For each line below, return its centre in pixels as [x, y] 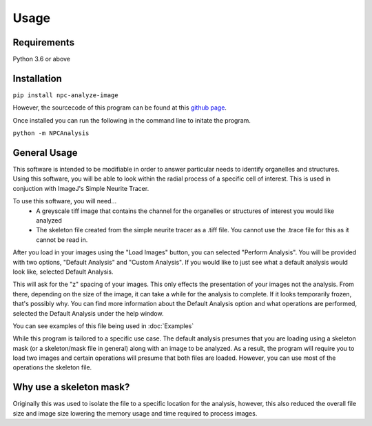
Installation [37, 78]
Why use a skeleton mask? [71, 387]
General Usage [45, 153]
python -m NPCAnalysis [51, 133]
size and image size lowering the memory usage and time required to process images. [135, 413]
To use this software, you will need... [65, 201]
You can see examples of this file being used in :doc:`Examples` [103, 326]
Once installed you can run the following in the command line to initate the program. [132, 120]
